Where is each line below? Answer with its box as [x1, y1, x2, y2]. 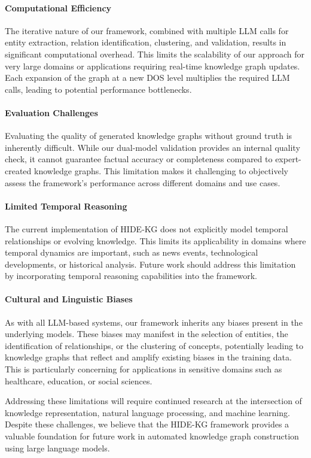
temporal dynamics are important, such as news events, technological [5, 246, 258, 259]
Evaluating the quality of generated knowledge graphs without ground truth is [5, 129, 292, 142]
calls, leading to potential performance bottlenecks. [5, 83, 192, 95]
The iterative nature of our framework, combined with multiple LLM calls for [5, 24, 289, 37]
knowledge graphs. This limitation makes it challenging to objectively [34, 164, 288, 177]
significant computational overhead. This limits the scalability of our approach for [5, 47, 305, 60]
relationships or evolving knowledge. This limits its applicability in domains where [5, 234, 306, 247]
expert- [275, 153, 301, 165]
